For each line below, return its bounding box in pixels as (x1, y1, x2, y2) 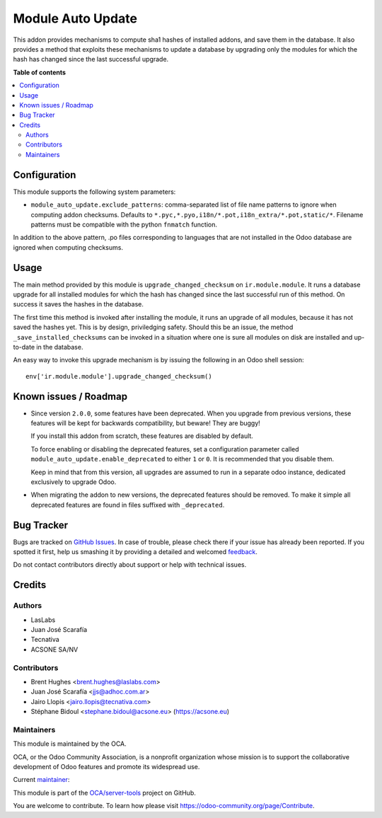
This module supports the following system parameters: (13, 188, 176, 196)
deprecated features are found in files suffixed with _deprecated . (30, 500, 225, 509)
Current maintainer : (13, 776, 70, 784)
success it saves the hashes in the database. (13, 300, 144, 309)
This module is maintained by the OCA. (13, 739, 127, 748)
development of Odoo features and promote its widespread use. (13, 763, 200, 771)
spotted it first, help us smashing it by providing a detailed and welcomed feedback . (13, 548, 258, 556)
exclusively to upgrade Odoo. (30, 478, 117, 486)
